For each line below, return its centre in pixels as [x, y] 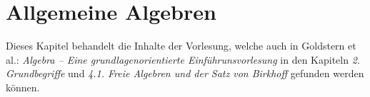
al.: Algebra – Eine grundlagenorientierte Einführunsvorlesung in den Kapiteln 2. [183, 59]
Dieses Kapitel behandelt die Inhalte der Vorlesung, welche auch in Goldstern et [181, 46]
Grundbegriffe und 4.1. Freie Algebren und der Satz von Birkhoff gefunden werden [185, 73]
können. [23, 87]
